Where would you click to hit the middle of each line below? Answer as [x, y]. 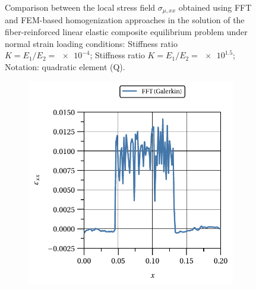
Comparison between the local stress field [80, 7]
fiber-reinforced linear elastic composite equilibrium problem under [126, 32]
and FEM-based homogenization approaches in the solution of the [125, 20]
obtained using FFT [215, 7]
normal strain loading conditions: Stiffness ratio [91, 43]
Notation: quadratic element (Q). [65, 66]
